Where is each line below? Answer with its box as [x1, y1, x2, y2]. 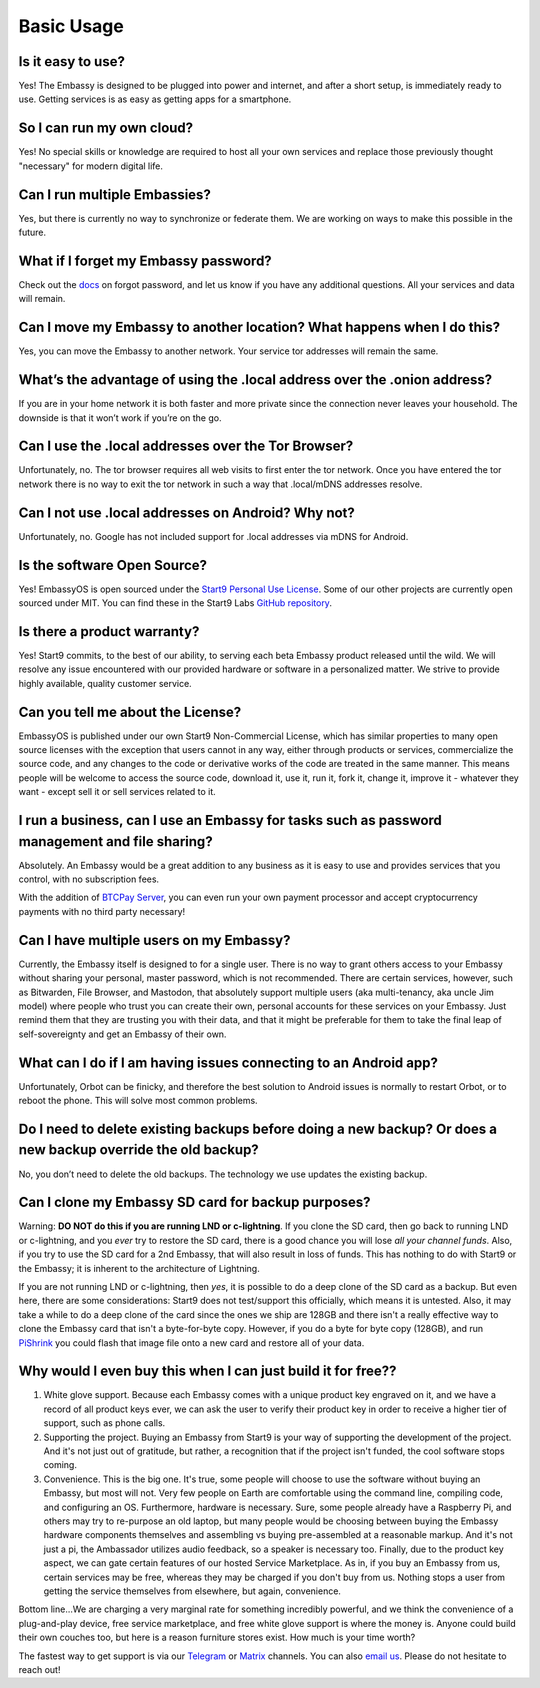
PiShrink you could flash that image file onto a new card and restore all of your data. [18, 1336, 365, 1349]
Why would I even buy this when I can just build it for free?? [18, 1363, 397, 1380]
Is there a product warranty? [18, 623, 200, 640]
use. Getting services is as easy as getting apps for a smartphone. [18, 93, 292, 105]
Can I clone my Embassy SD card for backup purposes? [18, 1194, 371, 1211]
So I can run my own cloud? [18, 120, 194, 137]
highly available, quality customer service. [18, 677, 192, 689]
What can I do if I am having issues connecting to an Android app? [18, 1054, 439, 1071]
